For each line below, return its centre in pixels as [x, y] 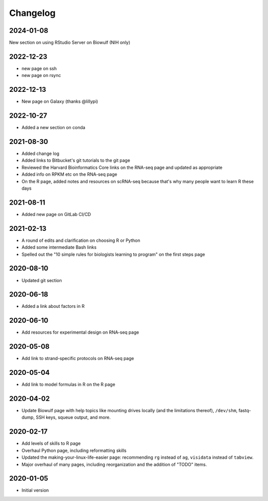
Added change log [40, 153]
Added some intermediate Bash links [59, 247]
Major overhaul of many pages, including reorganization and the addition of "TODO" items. [114, 464]
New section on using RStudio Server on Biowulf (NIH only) [70, 43]
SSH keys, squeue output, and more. [73, 418]
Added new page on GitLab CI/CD [56, 214]
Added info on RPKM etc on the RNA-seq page [69, 174]
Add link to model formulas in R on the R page [68, 384]
